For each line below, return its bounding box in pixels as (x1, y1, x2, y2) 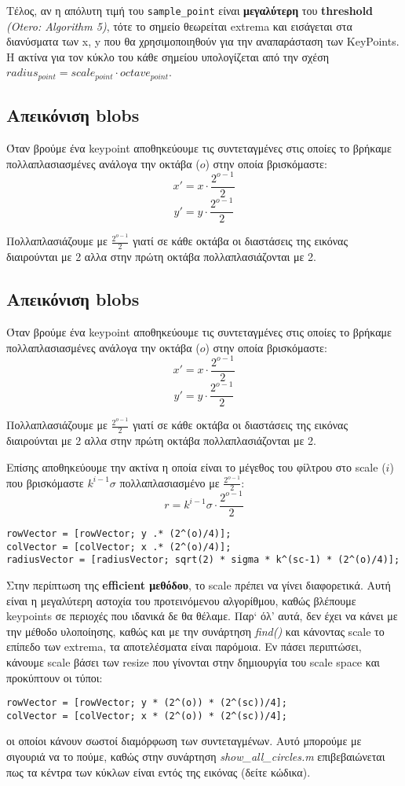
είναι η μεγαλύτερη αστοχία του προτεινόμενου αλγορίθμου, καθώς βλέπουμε (6, 592, 356, 608)
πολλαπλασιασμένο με (119, 474, 220, 490)
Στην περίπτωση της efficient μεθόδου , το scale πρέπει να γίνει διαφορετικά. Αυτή (6, 576, 391, 593)
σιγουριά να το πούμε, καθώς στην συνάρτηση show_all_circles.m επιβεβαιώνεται (6, 748, 385, 765)
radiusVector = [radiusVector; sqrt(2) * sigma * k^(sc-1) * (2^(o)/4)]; (6, 554, 400, 566)
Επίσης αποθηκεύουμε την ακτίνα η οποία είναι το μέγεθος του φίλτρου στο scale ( (6, 458, 386, 475)
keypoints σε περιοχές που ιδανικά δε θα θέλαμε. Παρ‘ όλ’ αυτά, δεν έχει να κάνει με (6, 608, 398, 624)
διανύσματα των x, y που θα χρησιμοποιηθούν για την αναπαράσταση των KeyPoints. (6, 33, 400, 50)
